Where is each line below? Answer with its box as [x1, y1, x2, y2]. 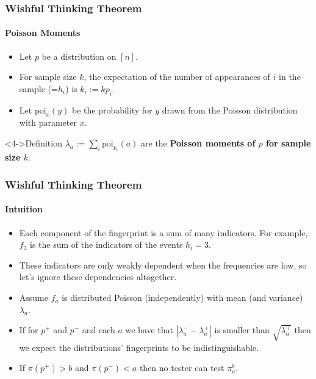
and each [82, 323, 115, 336]
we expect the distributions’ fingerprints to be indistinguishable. [19, 341, 259, 353]
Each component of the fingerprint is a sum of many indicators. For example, [19, 226, 308, 239]
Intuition [5, 203, 43, 215]
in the [279, 70, 301, 83]
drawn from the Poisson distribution [162, 103, 298, 116]
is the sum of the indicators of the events [30, 238, 183, 251]
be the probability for [71, 103, 153, 116]
